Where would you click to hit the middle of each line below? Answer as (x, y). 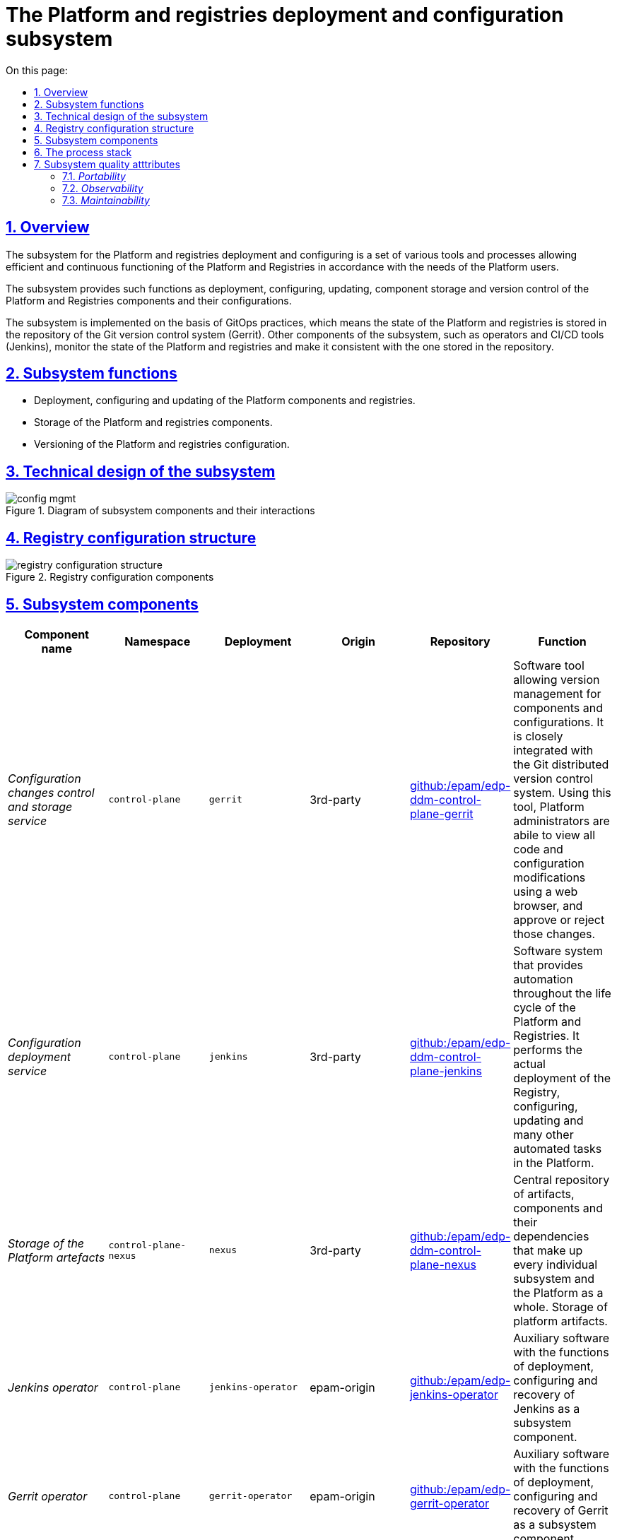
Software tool (549, 665)
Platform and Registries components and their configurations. (149, 300)
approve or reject (559, 919)
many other (543, 1134)
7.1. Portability (94, 176)
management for (557, 693)
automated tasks (558, 1148)
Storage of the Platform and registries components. (153, 422)
